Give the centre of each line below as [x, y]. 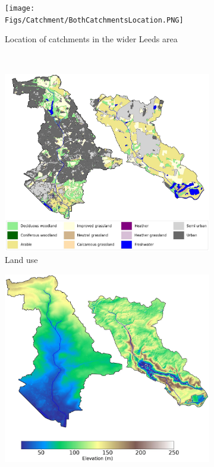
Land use [21, 260]
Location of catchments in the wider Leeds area [91, 39]
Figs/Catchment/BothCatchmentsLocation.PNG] [94, 20]
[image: [20, 8]
